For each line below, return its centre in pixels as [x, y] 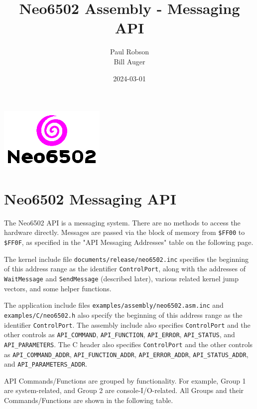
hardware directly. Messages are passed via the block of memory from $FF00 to [125, 232]
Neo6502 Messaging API [90, 198]
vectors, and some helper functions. [58, 288]
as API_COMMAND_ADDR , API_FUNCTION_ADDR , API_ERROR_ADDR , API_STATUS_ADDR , [126, 354]
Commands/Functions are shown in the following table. [89, 400]
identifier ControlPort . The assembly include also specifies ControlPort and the [127, 324]
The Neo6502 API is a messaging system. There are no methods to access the [122, 222]
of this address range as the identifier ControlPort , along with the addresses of [125, 269]
